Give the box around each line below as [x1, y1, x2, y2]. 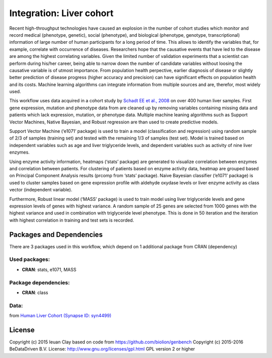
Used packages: [9, 256, 50, 263]
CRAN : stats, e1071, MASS [22, 266, 77, 272]
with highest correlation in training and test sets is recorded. [9, 217, 134, 223]
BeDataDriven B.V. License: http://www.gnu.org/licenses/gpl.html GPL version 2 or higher [9, 346, 195, 352]
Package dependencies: [9, 279, 70, 286]
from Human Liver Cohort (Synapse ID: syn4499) [9, 313, 112, 319]
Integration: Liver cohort [9, 8, 114, 19]
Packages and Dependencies [9, 230, 103, 239]
